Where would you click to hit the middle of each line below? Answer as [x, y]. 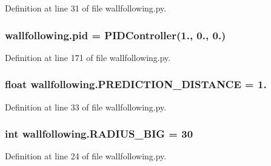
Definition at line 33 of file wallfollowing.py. [86, 107]
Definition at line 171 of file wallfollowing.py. [88, 57]
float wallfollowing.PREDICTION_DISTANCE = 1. [136, 84]
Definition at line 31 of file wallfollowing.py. [86, 8]
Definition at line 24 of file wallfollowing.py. [86, 156]
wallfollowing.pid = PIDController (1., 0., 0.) [115, 35]
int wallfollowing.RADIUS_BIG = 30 [99, 134]
